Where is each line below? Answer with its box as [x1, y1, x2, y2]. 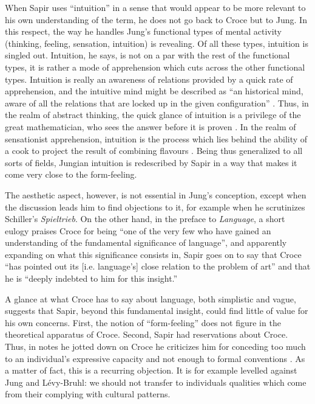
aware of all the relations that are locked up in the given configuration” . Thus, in [5, 96, 309, 109]
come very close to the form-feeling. [5, 168, 137, 181]
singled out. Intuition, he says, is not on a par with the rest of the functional [5, 49, 290, 61]
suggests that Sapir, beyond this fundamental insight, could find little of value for [5, 304, 308, 317]
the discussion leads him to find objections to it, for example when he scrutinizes [5, 200, 305, 213]
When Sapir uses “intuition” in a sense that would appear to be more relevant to [5, 1, 306, 13]
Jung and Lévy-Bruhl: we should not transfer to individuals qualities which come [5, 375, 307, 388]
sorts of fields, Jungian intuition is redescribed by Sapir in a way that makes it [5, 156, 297, 169]
